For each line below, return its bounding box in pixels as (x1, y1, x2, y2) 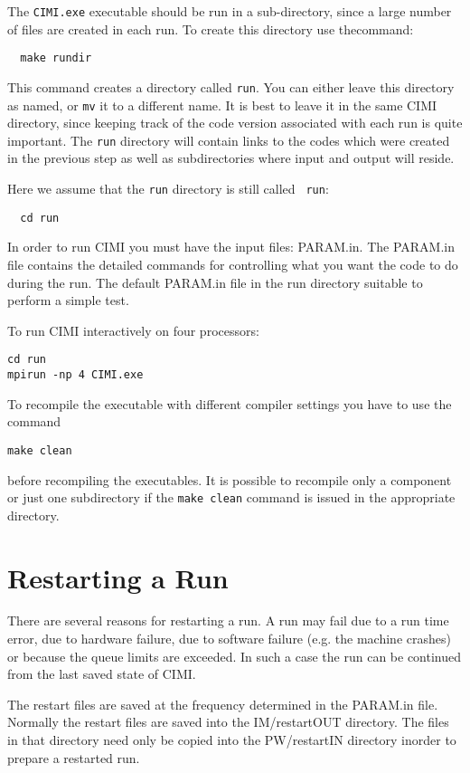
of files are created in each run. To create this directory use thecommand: (7, 19, 414, 38)
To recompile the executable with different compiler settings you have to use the (7, 394, 452, 413)
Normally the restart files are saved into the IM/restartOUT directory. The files (7, 712, 449, 731)
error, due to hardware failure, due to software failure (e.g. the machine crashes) (7, 629, 451, 648)
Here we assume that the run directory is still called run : (7, 179, 329, 198)
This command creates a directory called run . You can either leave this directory (7, 77, 455, 96)
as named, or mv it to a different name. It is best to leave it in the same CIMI (7, 95, 437, 114)
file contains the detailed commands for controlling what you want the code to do (7, 254, 458, 273)
